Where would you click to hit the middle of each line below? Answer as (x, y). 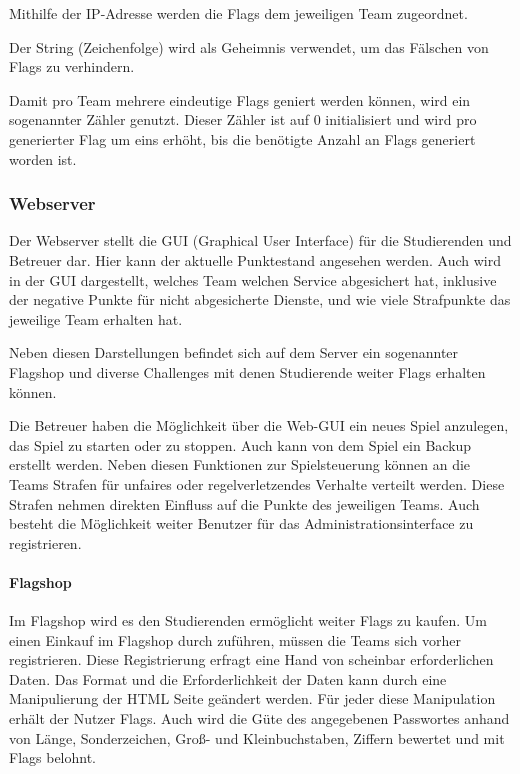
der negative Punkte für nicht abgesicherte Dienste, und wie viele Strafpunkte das (260, 299)
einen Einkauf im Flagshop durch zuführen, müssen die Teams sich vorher (235, 639)
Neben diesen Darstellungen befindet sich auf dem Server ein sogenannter (234, 352)
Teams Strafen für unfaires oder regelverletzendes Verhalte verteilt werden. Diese (257, 483)
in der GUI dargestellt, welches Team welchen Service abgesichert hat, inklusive (253, 279)
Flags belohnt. (53, 757)
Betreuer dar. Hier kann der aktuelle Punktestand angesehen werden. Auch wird (255, 259)
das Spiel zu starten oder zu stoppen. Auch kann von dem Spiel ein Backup (240, 444)
